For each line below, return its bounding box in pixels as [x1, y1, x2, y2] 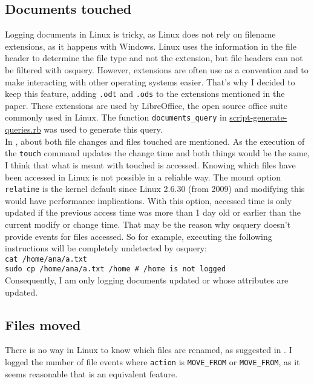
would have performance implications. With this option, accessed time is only [5, 194, 292, 207]
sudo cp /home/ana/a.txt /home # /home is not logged [5, 265, 226, 274]
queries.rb [5, 123, 41, 136]
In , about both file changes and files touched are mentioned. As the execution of [5, 134, 305, 147]
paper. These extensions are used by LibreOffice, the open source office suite [5, 99, 288, 111]
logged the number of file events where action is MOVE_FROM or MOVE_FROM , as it [5, 356, 300, 368]
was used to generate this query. [44, 123, 163, 136]
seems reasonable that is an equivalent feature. [5, 367, 178, 380]
